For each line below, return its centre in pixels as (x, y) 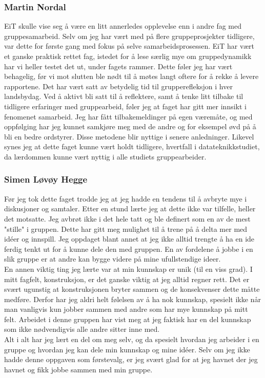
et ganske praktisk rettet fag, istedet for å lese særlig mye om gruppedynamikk (128, 56)
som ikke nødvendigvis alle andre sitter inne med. (82, 329)
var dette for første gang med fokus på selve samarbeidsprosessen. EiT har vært (129, 46)
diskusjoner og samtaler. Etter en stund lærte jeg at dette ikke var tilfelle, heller (130, 208)
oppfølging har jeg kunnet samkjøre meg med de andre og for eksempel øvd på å (130, 126)
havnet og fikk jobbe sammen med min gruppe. (78, 369)
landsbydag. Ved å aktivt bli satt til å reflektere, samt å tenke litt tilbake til (124, 96)
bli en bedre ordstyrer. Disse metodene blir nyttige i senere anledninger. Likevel (129, 136)
